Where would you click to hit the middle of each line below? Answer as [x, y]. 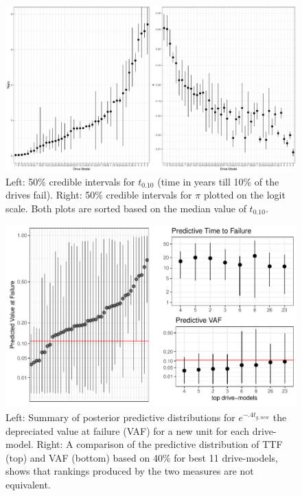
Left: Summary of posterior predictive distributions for [120, 417]
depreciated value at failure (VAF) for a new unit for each [128, 430]
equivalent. [28, 484]
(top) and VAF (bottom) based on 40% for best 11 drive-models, [142, 457]
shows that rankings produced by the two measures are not [130, 471]
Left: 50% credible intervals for [70, 181]
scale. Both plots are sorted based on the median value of [126, 208]
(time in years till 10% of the [218, 181]
